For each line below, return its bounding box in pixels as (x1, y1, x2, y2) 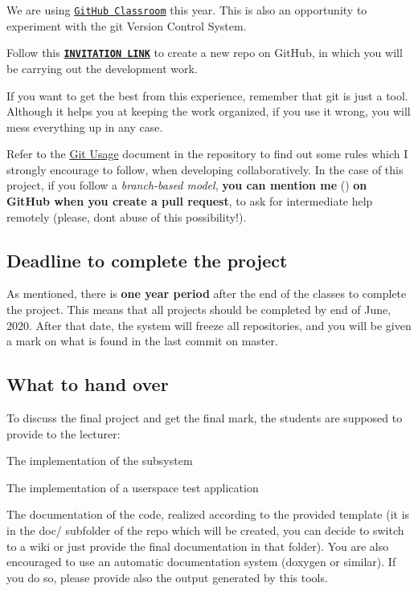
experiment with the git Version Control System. (6, 17, 247, 34)
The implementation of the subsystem (6, 452, 193, 469)
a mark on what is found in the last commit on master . (6, 332, 278, 349)
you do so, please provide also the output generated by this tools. (6, 569, 328, 585)
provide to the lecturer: (6, 425, 121, 442)
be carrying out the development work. (6, 59, 198, 76)
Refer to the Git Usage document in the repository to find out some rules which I (6, 145, 408, 162)
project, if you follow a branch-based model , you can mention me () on (6, 177, 367, 194)
